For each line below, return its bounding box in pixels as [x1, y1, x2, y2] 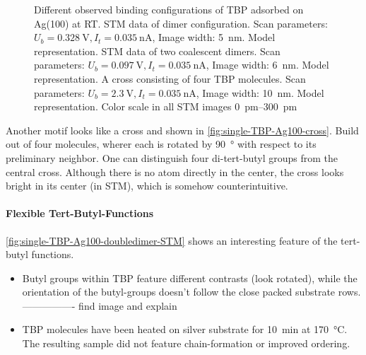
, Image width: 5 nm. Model [152, 30, 276, 45]
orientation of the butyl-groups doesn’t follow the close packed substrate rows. [22, 284, 361, 299]
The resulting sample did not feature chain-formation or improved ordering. [22, 336, 350, 351]
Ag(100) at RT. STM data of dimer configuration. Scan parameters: [34, 16, 328, 30]
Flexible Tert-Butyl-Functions [6, 206, 154, 221]
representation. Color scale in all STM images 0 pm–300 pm [34, 99, 297, 114]
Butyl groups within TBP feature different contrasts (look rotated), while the [22, 270, 358, 285]
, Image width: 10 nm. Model [196, 85, 324, 100]
